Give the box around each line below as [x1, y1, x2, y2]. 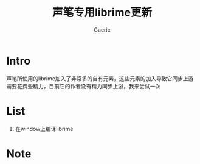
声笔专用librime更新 [52, 5, 153, 20]
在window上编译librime [15, 125, 74, 132]
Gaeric [94, 26, 111, 34]
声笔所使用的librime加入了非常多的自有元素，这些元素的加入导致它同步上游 [6, 74, 194, 82]
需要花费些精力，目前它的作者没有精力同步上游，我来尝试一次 [6, 82, 161, 90]
